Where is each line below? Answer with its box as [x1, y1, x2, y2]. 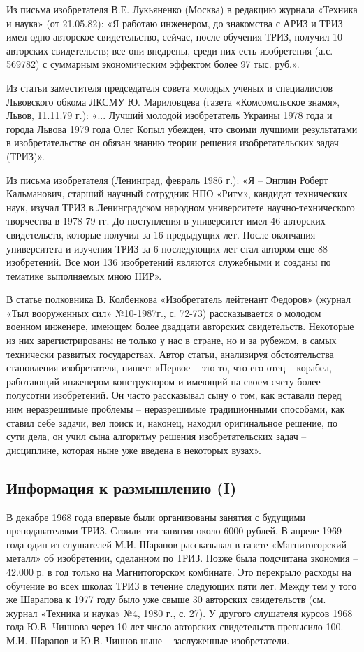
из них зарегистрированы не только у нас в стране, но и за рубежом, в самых [6, 333, 337, 348]
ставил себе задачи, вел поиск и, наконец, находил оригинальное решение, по [6, 415, 338, 430]
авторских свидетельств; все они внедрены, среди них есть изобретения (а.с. [6, 43, 333, 57]
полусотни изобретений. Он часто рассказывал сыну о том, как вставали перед [6, 388, 342, 402]
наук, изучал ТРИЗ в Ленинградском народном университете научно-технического [6, 199, 355, 214]
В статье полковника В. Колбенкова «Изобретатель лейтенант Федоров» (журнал [6, 292, 351, 306]
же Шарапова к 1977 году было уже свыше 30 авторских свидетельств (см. [6, 592, 326, 607]
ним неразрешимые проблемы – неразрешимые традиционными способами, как [6, 402, 345, 416]
